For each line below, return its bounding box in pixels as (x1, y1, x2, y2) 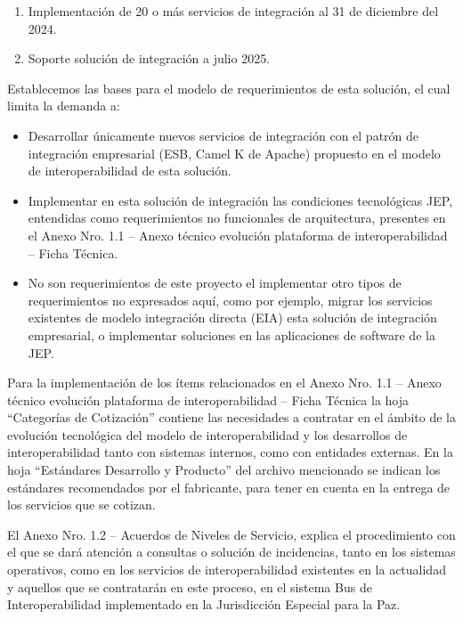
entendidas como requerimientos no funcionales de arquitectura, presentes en (28, 208, 446, 227)
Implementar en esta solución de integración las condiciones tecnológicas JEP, (28, 191, 453, 209)
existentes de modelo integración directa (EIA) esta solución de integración (28, 308, 437, 327)
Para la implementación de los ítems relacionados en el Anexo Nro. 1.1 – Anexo (7, 373, 442, 392)
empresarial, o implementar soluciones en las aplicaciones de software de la (28, 325, 435, 344)
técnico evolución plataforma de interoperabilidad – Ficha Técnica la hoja (7, 390, 410, 409)
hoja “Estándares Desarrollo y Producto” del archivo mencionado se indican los (7, 460, 441, 479)
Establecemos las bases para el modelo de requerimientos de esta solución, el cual (7, 78, 451, 97)
